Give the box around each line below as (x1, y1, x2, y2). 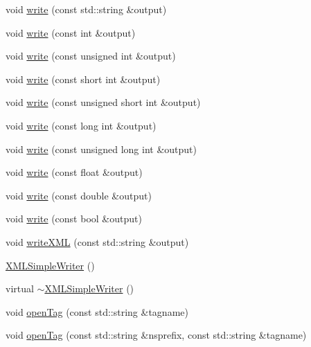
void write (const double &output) (6, 188, 152, 202)
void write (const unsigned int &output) (6, 48, 176, 63)
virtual (6, 281, 34, 296)
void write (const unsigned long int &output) (6, 141, 197, 156)
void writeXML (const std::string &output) (6, 234, 189, 249)
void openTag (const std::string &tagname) (6, 304, 188, 319)
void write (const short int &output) (6, 71, 161, 86)
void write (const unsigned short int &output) (6, 95, 201, 109)
